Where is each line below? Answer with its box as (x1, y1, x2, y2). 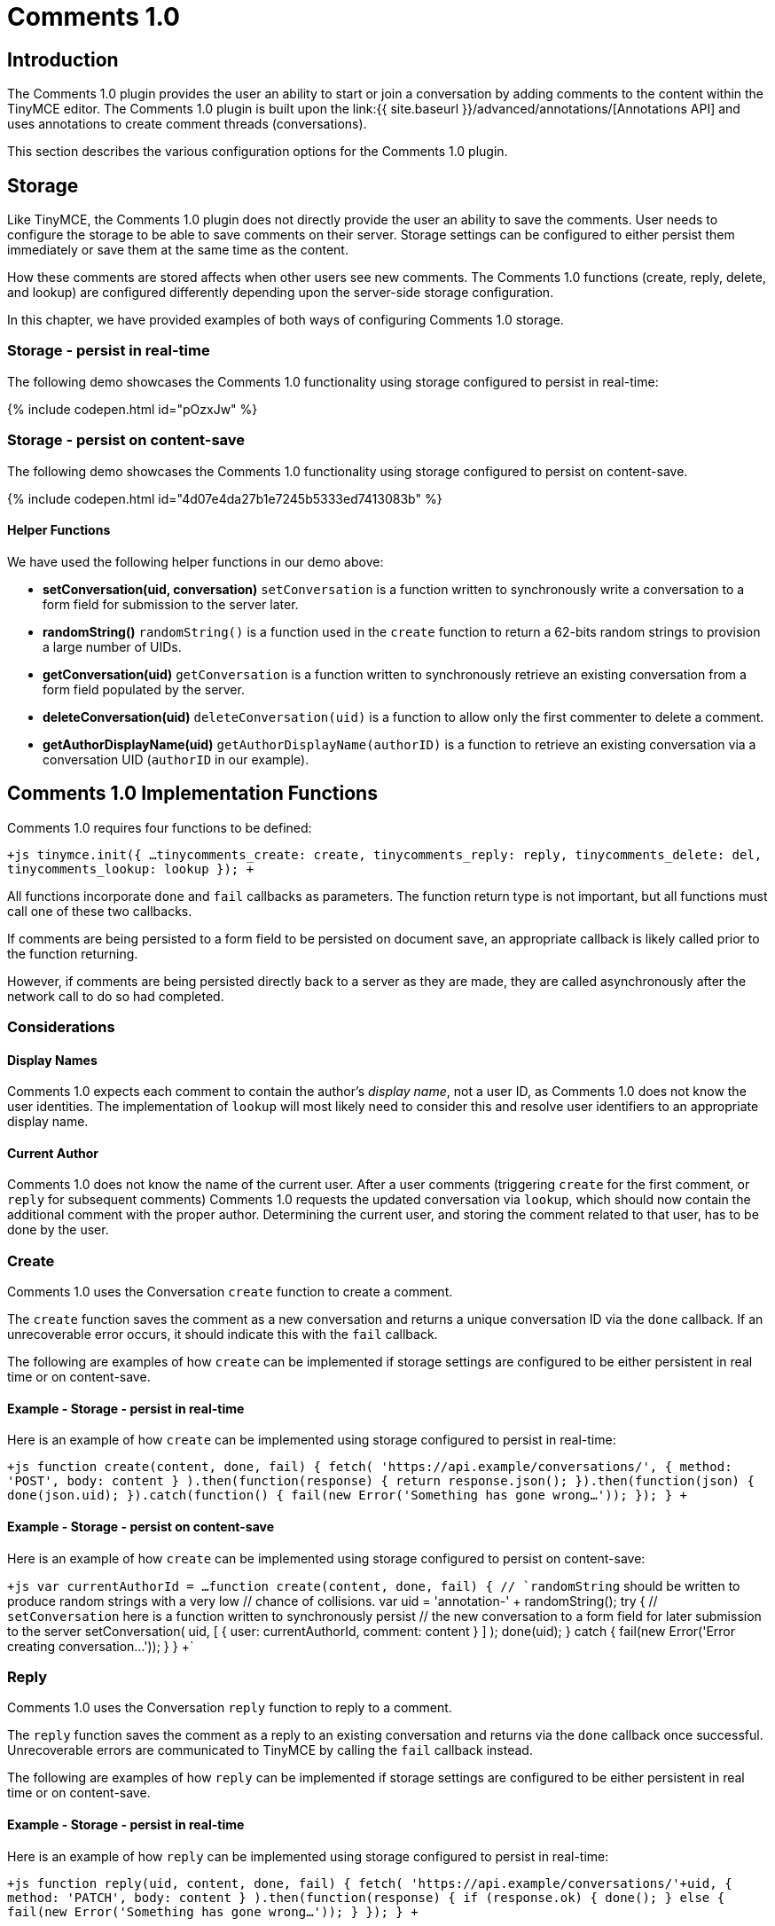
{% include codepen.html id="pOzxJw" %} (7, 401, 258, 417)
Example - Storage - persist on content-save (7, 1518, 275, 1534)
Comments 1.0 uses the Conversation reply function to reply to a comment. (7, 1700, 452, 1716)
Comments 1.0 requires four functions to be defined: (7, 819, 312, 835)
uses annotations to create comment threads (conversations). (7, 116, 367, 132)
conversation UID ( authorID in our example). (43, 751, 309, 767)
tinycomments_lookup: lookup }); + (7, 861, 254, 876)
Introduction (7, 48, 119, 71)
